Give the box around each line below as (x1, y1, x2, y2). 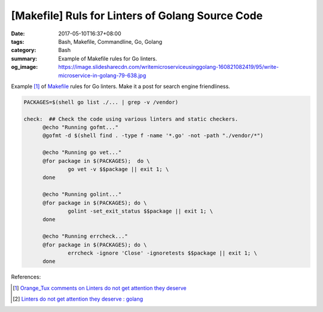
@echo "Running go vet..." (42, 149, 122, 156)
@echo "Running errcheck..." (42, 233, 128, 240)
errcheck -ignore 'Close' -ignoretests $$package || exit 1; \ (68, 249, 257, 256)
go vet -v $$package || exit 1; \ (68, 166, 169, 172)
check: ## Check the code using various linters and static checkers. (23, 116, 239, 122)
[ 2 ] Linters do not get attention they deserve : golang (13, 295, 144, 302)
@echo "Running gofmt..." (42, 124, 119, 131)
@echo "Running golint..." (42, 191, 122, 198)
